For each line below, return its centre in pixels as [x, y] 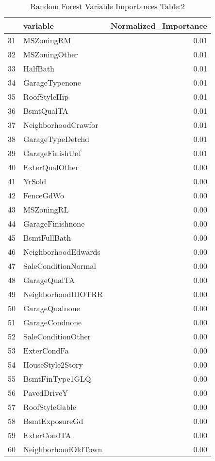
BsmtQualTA [46, 111]
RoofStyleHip [46, 97]
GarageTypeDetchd [56, 139]
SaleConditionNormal [60, 266]
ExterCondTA [47, 435]
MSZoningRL [46, 209]
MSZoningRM [47, 40]
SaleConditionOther [57, 336]
